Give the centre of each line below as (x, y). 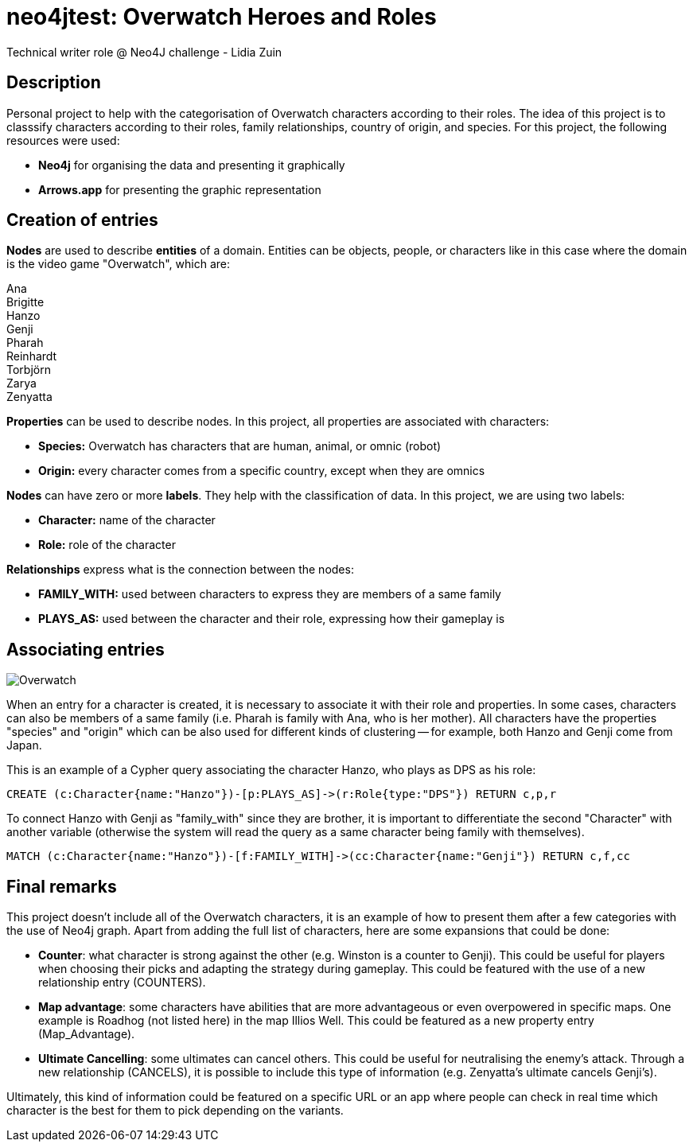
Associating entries (86, 649)
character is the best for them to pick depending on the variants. (175, 1111)
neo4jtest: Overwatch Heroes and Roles (222, 17)
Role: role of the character (107, 545)
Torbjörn (29, 370)
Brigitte (25, 302)
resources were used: (63, 140)
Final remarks (62, 886)
